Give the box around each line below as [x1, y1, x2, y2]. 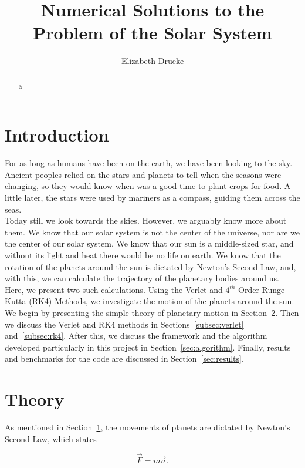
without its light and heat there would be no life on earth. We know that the [5, 249, 281, 261]
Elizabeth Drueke [121, 55, 184, 67]
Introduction [5, 123, 109, 147]
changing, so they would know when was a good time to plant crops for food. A [5, 180, 291, 192]
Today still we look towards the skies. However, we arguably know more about [5, 214, 287, 227]
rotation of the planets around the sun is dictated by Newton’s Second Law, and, [5, 260, 296, 272]
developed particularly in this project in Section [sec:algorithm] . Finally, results [5, 341, 291, 353]
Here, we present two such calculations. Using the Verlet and [5, 283, 223, 295]
